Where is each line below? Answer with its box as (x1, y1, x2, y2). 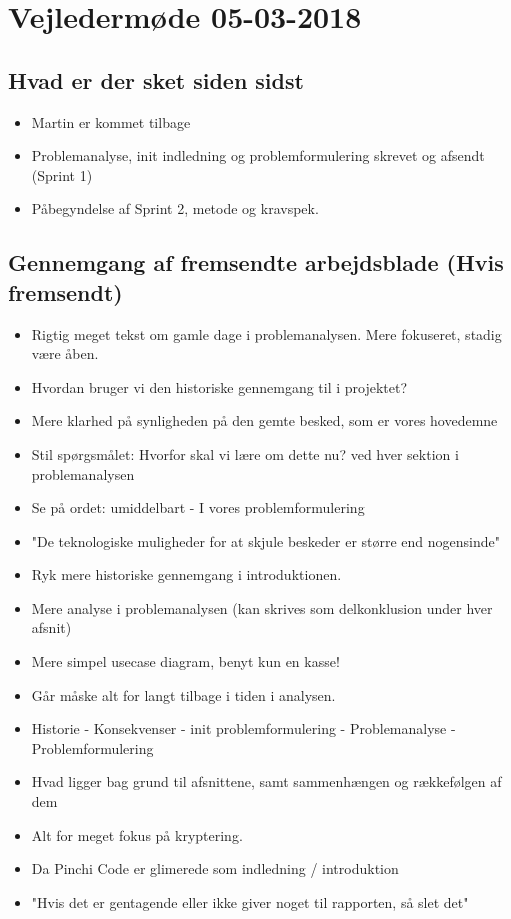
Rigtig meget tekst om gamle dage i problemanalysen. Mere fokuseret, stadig (31, 323, 502, 344)
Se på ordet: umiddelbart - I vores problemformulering (31, 497, 365, 518)
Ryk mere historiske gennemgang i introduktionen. (31, 564, 342, 585)
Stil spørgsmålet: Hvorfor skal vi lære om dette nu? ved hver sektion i (31, 443, 459, 464)
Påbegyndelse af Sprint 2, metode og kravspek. (31, 198, 319, 219)
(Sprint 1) (31, 164, 93, 185)
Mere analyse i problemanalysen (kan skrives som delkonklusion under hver (31, 597, 493, 618)
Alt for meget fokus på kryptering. (31, 824, 243, 845)
